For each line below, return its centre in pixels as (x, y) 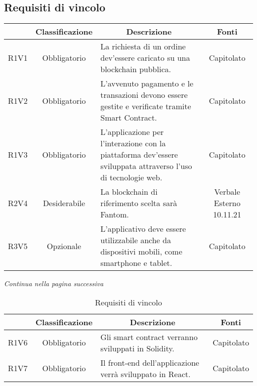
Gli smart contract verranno (149, 337)
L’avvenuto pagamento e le (147, 84)
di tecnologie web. (131, 177)
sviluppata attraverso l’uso (146, 166)
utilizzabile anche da (136, 240)
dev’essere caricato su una (145, 58)
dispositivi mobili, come (141, 252)
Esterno (227, 203)
